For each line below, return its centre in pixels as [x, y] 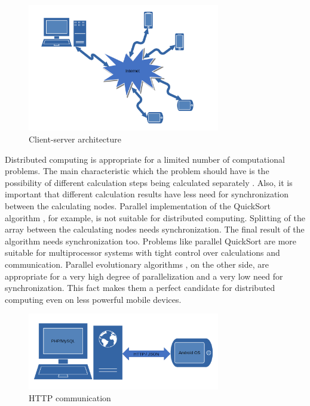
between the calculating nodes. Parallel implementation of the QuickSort [138, 206]
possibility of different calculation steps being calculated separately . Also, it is [149, 182]
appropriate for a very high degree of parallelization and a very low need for [144, 276]
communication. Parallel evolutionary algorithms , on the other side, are [137, 264]
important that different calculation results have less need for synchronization [147, 194]
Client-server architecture [75, 139]
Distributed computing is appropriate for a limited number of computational [145, 159]
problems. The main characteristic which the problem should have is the [137, 171]
